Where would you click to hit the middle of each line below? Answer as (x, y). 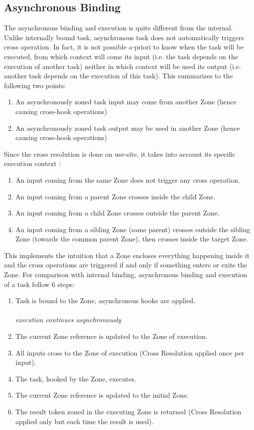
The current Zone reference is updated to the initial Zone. (102, 395)
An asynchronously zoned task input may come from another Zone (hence (126, 102)
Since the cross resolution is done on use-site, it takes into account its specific (120, 154)
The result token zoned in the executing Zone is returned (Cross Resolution (128, 412)
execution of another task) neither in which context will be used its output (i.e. (123, 66)
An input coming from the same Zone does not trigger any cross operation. (128, 179)
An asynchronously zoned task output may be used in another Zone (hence (128, 128)
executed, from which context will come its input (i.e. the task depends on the (121, 56)
